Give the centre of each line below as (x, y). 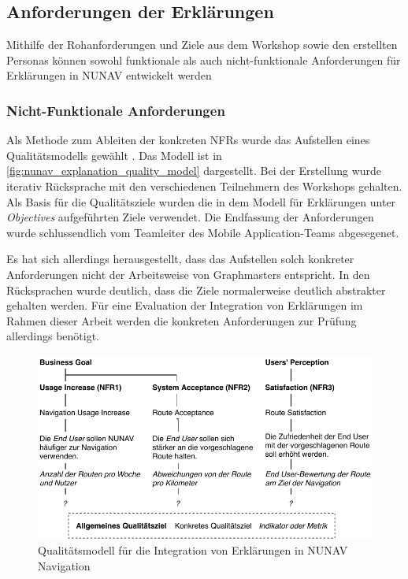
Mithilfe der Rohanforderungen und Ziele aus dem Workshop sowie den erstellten (202, 45)
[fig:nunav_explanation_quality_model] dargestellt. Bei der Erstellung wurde (194, 171)
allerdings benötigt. (53, 336)
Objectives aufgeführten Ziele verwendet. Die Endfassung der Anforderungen (190, 217)
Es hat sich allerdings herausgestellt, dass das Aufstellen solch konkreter (180, 259)
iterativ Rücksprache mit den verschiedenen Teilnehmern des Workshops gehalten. (204, 186)
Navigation (64, 565)
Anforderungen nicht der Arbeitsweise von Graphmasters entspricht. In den (188, 274)
